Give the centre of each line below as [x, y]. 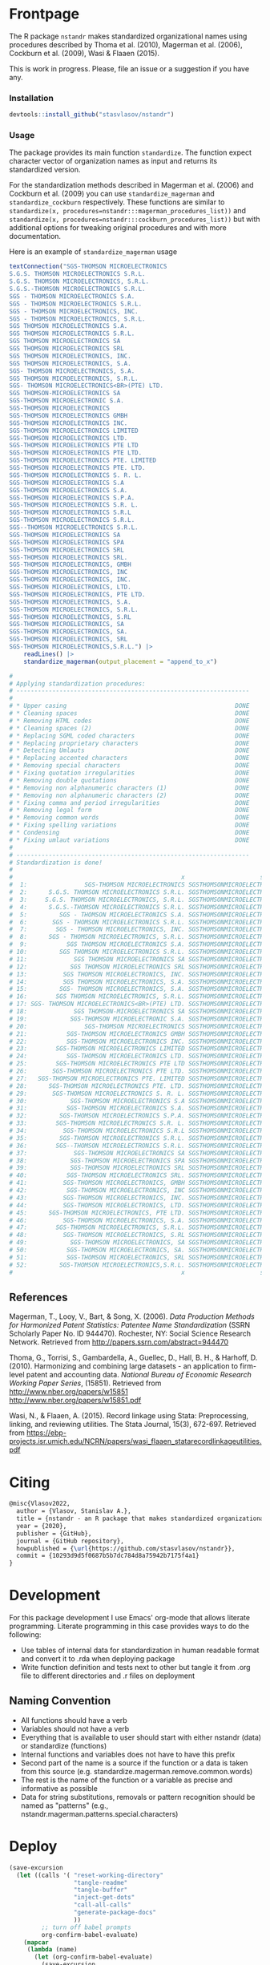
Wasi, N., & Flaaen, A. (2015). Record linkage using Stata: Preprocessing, [129, 1416]
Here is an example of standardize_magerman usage [93, 252]
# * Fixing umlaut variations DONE [129, 840]
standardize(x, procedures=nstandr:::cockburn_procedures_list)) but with [135, 219]
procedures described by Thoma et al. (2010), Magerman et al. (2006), [126, 44]
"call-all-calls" [102, 1905]
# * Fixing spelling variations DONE [129, 825]
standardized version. [45, 170]
